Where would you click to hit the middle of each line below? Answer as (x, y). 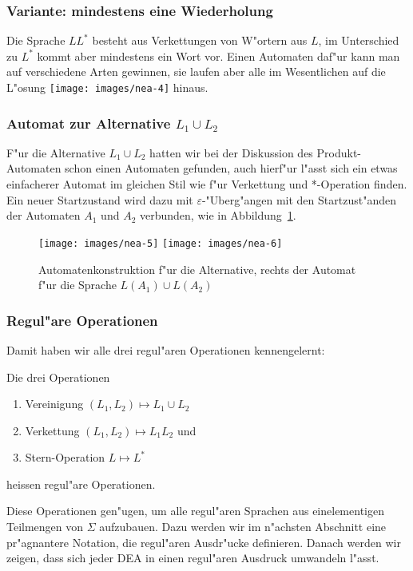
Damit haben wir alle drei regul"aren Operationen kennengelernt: (166, 349)
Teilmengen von (45, 527)
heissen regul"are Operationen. (81, 484)
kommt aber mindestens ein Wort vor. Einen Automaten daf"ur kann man (218, 56)
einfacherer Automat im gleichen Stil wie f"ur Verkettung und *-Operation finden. (207, 184)
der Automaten (44, 215)
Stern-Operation (65, 457)
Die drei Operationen (58, 377)
